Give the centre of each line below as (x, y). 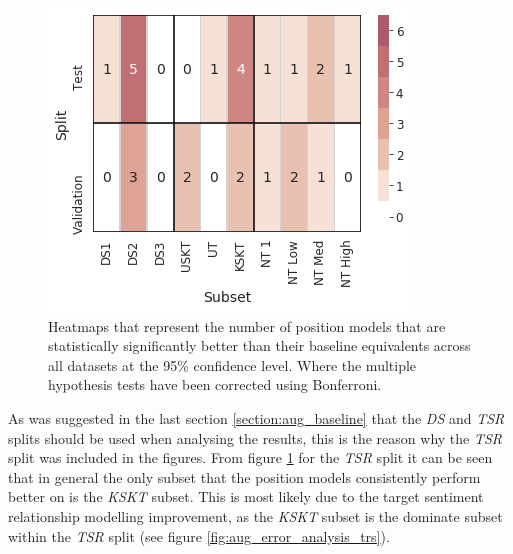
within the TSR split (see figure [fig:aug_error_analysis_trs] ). (199, 535)
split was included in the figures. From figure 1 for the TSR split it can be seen (250, 457)
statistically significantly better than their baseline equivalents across (259, 345)
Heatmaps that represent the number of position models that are (247, 325)
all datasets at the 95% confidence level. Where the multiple (232, 364)
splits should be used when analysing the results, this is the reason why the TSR (255, 437)
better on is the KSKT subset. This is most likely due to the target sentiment (246, 496)
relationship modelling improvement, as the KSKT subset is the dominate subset (255, 515)
